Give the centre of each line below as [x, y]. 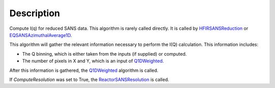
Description [35, 13]
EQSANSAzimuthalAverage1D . [41, 35]
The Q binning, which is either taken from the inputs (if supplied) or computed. [104, 54]
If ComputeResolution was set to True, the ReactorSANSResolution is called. [89, 79]
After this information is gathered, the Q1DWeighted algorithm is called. [84, 70]
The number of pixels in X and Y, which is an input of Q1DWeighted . [93, 61]
